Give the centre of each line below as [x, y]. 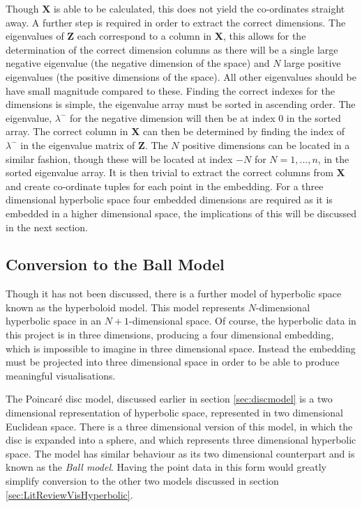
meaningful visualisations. [61, 375]
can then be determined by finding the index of [244, 131]
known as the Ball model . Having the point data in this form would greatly [166, 467]
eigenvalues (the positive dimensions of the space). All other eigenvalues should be [181, 76]
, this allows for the [264, 36]
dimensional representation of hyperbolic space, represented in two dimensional [174, 413]
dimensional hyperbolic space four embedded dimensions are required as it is [169, 200]
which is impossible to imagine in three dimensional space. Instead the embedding [181, 348]
